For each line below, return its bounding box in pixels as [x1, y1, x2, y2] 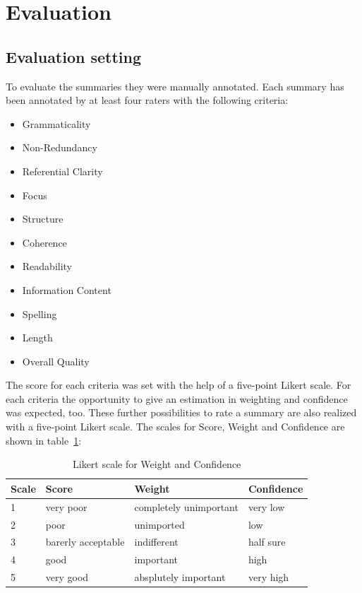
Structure [22, 211, 64, 226]
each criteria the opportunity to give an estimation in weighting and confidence [6, 391, 348, 406]
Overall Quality [22, 353, 90, 368]
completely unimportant [134, 499, 239, 514]
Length [22, 330, 53, 345]
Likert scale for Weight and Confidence [72, 457, 241, 471]
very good [45, 570, 89, 585]
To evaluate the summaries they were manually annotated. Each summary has [6, 78, 344, 93]
